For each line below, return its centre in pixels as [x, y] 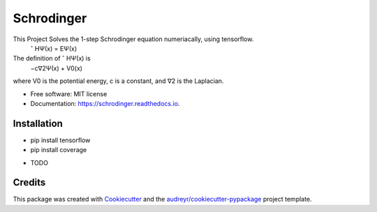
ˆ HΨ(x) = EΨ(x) [54, 48]
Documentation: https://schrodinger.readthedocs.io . [105, 103]
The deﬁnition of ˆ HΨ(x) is [52, 59]
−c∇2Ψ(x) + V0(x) [57, 68]
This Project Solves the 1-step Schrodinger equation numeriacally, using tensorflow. [133, 39]
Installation [38, 123]
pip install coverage [59, 150]
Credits [29, 182]
